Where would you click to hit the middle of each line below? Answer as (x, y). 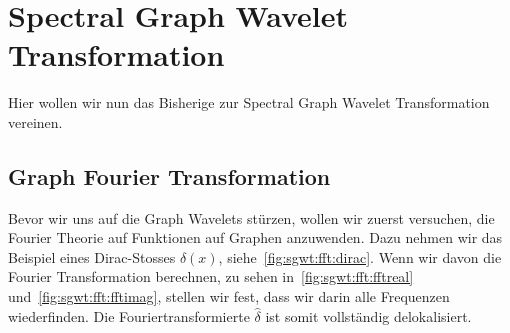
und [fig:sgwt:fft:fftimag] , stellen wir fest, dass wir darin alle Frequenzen (229, 296)
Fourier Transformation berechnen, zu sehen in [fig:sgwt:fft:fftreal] (211, 276)
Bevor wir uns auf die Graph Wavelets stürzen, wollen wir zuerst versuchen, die (251, 217)
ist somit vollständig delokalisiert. (368, 315)
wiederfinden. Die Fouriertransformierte (129, 315)
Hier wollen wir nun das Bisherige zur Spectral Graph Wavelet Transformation (249, 102)
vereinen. (35, 121)
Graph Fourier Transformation (169, 175)
